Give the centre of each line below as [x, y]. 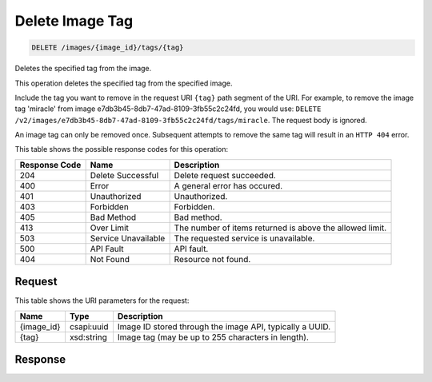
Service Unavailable [128, 238]
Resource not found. [212, 259]
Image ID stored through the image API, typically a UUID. [224, 326]
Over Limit [110, 228]
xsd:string [88, 337]
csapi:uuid [89, 326]
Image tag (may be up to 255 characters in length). [213, 337]
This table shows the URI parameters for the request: [102, 300]
